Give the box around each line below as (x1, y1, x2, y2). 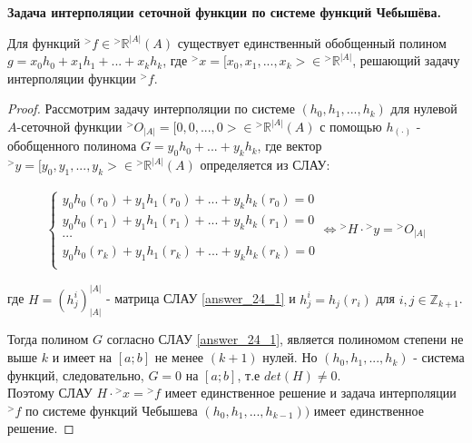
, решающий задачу (352, 51, 460, 70)
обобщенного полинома (7, 136, 137, 155)
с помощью (320, 116, 382, 135)
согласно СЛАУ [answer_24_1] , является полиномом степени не (106, 330, 464, 349)
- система (413, 348, 465, 367)
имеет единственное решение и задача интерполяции (164, 383, 457, 402)
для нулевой (390, 99, 457, 118)
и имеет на (52, 348, 113, 367)
